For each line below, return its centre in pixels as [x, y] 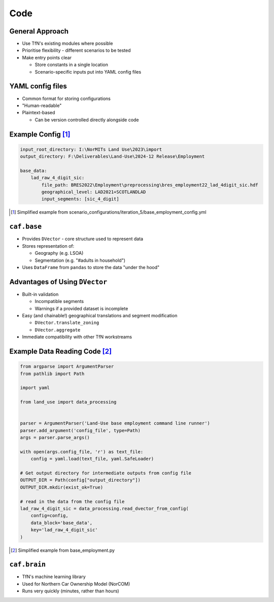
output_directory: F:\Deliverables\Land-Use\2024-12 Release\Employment [112, 157]
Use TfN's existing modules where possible [67, 44]
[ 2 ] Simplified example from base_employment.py [63, 550]
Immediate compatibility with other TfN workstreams [77, 337]
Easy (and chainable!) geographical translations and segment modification [100, 315]
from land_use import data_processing [68, 402]
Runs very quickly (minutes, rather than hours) [71, 591]
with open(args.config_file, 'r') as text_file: [82, 451]
